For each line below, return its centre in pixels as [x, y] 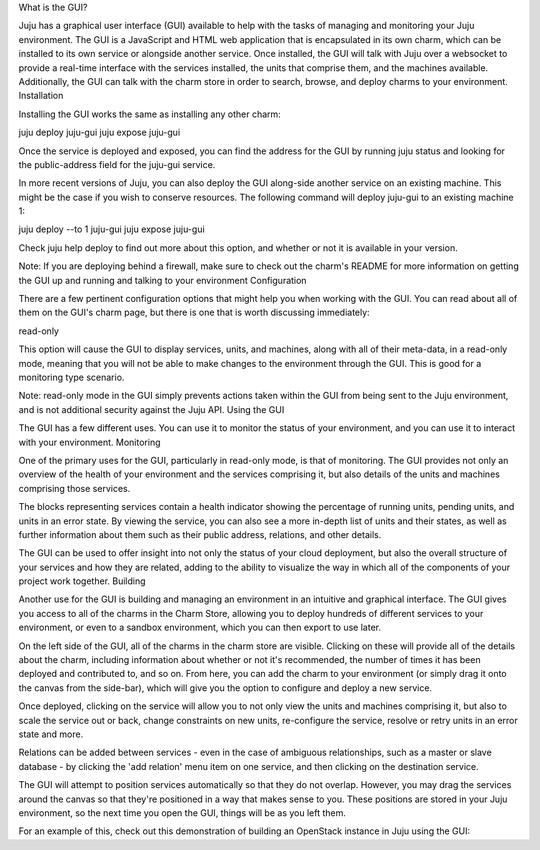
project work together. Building [82, 581]
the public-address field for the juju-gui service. [117, 164]
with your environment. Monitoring [89, 442]
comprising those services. [74, 488]
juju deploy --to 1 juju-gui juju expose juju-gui [111, 229]
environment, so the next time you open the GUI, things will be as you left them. [182, 812]
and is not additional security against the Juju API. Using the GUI [151, 409]
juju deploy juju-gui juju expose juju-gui [99, 132]
